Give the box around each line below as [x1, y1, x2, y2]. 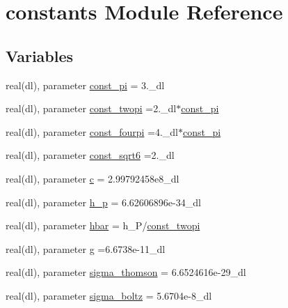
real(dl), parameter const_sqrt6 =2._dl [6, 148, 175, 162]
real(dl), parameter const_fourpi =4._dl [6, 124, 179, 139]
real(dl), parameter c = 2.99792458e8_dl [6, 171, 179, 185]
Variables [6, 45, 74, 66]
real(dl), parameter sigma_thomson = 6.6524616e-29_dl [6, 265, 246, 279]
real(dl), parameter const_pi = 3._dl [6, 77, 165, 92]
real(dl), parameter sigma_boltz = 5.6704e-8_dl [6, 288, 212, 302]
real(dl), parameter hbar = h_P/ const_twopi [6, 218, 200, 233]
